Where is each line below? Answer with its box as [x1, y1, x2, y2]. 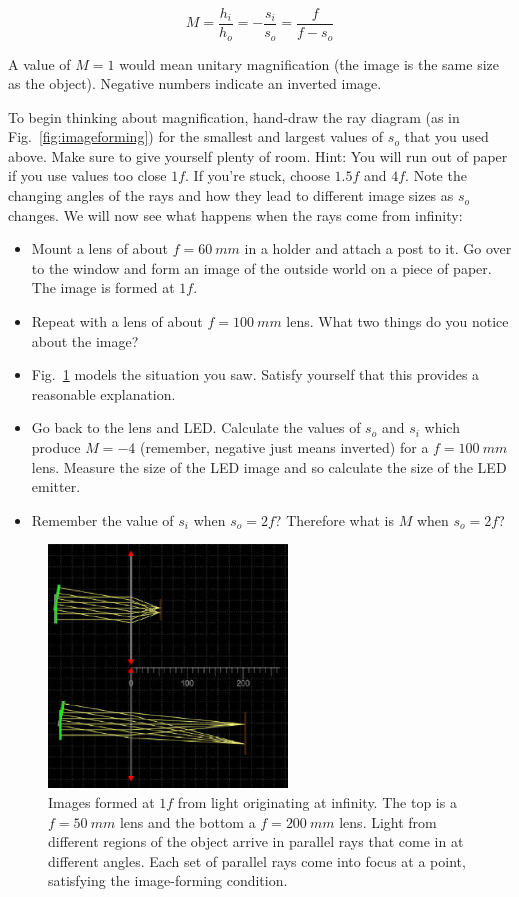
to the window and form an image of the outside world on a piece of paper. [31, 257, 492, 278]
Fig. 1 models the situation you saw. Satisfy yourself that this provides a [31, 364, 480, 385]
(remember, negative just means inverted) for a [139, 437, 429, 458]
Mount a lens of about [31, 238, 169, 259]
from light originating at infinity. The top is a [177, 791, 457, 812]
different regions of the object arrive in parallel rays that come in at [48, 831, 464, 852]
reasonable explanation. [31, 383, 176, 404]
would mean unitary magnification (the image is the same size [119, 53, 499, 74]
